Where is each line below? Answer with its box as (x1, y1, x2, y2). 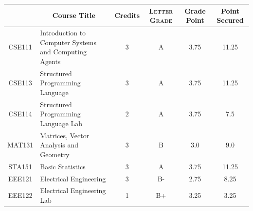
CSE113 (8, 78, 32, 88)
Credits (114, 10, 140, 20)
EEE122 (8, 190, 33, 200)
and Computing (40, 47, 87, 57)
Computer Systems (40, 37, 96, 47)
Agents (40, 56, 61, 66)
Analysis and (40, 140, 79, 150)
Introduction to (40, 27, 86, 37)
